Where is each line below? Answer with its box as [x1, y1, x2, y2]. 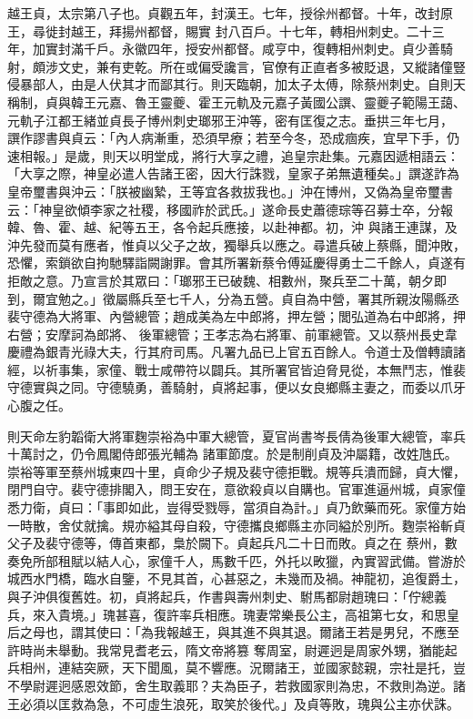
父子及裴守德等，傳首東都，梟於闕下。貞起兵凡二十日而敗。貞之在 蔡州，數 [7, 533, 458, 552]
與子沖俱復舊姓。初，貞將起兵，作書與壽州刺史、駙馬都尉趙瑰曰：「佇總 [7, 587, 434, 605]
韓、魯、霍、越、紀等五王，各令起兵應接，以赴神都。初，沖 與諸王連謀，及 [7, 218, 458, 237]
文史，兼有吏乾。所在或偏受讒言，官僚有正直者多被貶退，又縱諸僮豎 [57, 56, 466, 76]
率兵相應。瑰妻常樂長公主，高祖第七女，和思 [178, 604, 447, 623]
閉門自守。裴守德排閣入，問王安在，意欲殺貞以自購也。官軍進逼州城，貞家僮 [7, 480, 466, 499]
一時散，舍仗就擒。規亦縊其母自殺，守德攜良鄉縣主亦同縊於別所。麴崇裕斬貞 [7, 515, 466, 534]
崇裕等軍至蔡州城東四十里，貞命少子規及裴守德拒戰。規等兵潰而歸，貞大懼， [7, 461, 466, 481]
